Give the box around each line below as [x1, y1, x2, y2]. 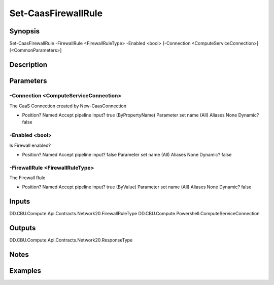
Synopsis [9, 27, 40, 35]
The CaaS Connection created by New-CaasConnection [9, 103, 127, 109]
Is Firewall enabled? [9, 142, 51, 148]
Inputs [9, 197, 30, 206]
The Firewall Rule [9, 175, 46, 181]
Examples [9, 266, 42, 275]
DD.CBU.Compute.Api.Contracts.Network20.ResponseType [9, 237, 133, 243]
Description [9, 61, 48, 69]
